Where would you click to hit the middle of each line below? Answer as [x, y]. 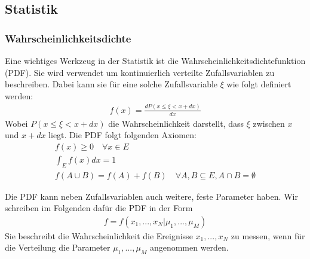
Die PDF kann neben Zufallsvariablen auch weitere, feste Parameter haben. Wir [151, 196]
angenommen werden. [189, 247]
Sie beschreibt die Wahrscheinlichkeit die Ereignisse [99, 235]
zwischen [269, 123]
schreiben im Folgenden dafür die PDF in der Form [99, 208]
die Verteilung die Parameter [58, 247]
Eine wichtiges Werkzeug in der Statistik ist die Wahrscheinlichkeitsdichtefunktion [155, 60]
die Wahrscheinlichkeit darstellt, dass [176, 123]
